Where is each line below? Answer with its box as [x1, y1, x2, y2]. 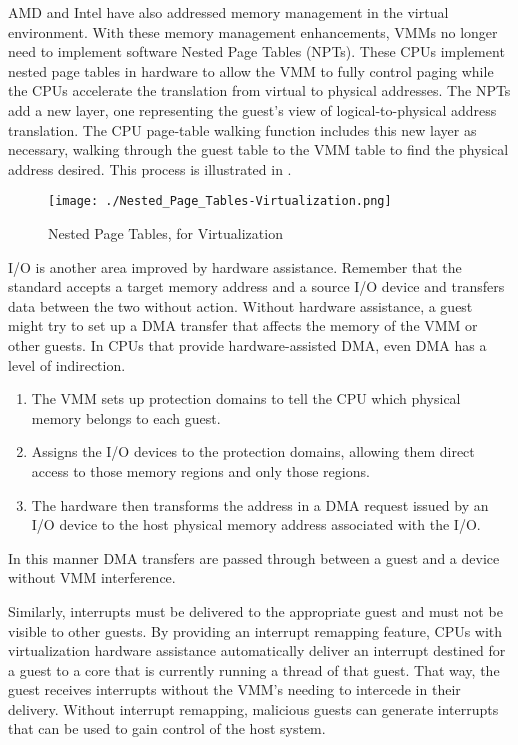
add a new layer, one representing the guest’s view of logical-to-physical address [8, 99, 497, 120]
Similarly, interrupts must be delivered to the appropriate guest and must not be [8, 600, 503, 621]
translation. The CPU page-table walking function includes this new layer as [8, 119, 477, 140]
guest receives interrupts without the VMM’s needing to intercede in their [8, 679, 461, 700]
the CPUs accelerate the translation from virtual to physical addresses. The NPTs [8, 80, 511, 101]
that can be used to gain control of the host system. [8, 718, 326, 739]
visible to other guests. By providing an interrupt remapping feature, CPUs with [8, 620, 503, 641]
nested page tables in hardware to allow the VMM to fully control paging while [8, 60, 494, 81]
